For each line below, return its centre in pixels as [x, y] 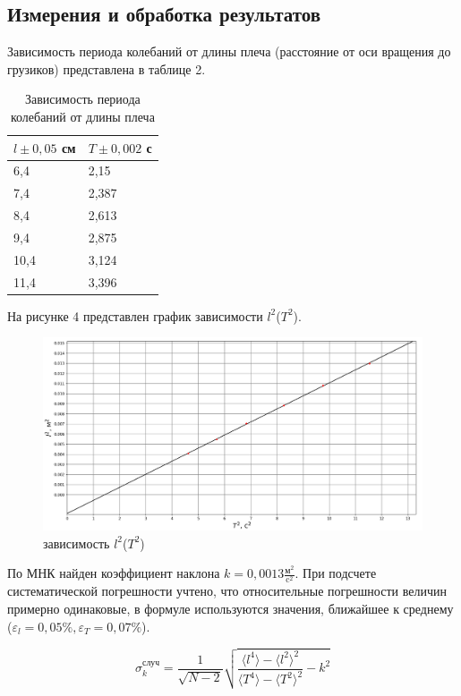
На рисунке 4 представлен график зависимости [135, 315]
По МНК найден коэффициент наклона [114, 573]
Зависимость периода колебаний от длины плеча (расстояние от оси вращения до [229, 51]
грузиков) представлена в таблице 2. [107, 68]
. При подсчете [336, 573]
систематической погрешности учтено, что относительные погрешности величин [227, 591]
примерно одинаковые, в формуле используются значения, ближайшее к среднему [230, 608]
